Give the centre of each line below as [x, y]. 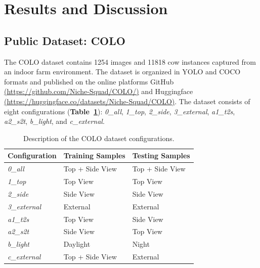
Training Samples [94, 155]
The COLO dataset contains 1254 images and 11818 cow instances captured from [130, 61]
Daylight [77, 244]
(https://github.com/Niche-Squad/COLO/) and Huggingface [99, 91]
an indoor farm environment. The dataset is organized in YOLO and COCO [122, 72]
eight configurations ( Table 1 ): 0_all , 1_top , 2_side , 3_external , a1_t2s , [120, 111]
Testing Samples [161, 155]
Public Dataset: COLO [65, 40]
